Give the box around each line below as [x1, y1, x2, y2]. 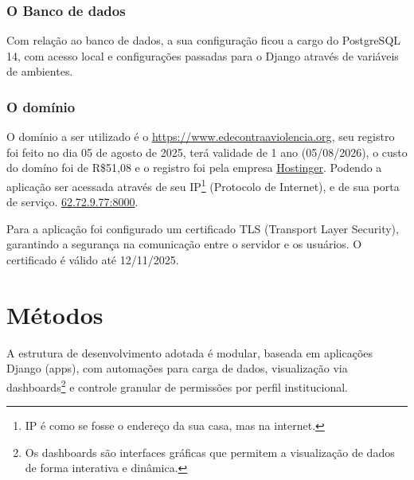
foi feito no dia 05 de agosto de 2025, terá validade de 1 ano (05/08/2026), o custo [6, 143, 408, 160]
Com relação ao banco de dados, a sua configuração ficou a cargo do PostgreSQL [6, 32, 401, 49]
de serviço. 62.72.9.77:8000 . [6, 193, 139, 210]
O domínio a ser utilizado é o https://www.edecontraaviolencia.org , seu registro [6, 128, 395, 145]
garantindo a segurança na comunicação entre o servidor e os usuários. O [6, 236, 362, 252]
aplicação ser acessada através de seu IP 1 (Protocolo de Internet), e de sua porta [6, 176, 400, 194]
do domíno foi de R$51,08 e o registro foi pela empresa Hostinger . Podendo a [6, 159, 382, 176]
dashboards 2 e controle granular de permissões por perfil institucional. [6, 376, 348, 395]
